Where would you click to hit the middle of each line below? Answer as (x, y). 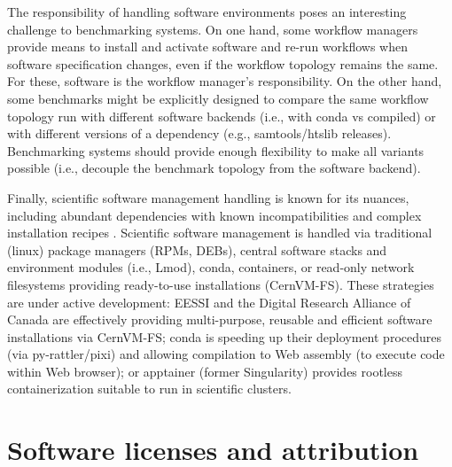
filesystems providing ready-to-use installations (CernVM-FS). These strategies (221, 284)
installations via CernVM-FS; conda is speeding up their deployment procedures (224, 336)
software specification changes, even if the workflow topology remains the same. (223, 63)
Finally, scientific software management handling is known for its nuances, (208, 197)
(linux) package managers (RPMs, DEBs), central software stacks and (197, 249)
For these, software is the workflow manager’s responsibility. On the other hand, (225, 81)
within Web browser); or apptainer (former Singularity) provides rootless (205, 371)
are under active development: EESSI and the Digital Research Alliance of (209, 302)
